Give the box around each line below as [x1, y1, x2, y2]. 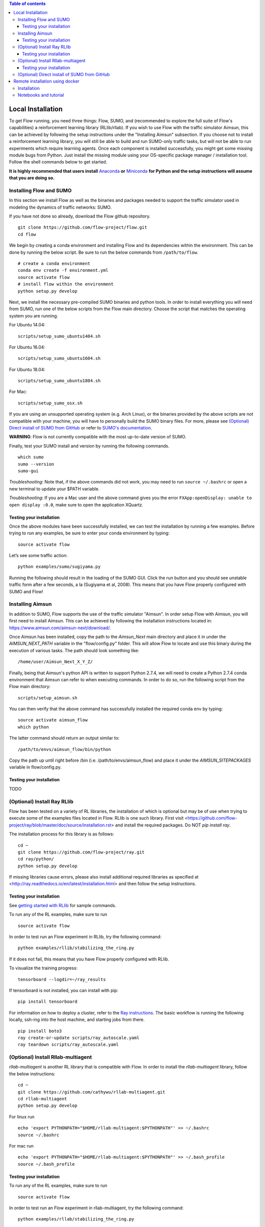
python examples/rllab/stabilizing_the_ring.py [18, 1216, 134, 1222]
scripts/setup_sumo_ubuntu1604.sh [18, 356, 101, 361]
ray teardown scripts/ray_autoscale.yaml [18, 1042, 119, 1047]
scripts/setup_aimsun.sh [18, 695, 78, 700]
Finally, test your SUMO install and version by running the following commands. [9, 443, 169, 449]
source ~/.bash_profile [18, 1161, 75, 1167]
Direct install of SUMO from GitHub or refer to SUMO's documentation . [9, 425, 152, 431]
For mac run [9, 1143, 34, 1148]
